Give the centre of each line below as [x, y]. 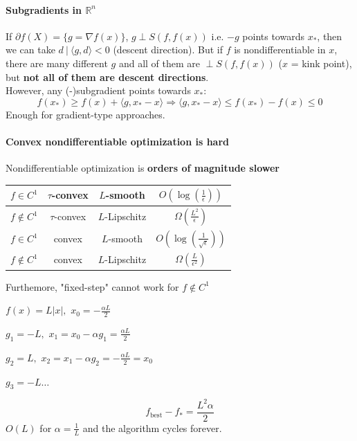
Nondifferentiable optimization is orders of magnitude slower [143, 168]
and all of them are [159, 63]
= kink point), [321, 63]
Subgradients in [44, 9]
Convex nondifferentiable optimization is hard [118, 141]
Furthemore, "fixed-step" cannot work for [92, 286]
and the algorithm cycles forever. [152, 427]
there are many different [57, 63]
